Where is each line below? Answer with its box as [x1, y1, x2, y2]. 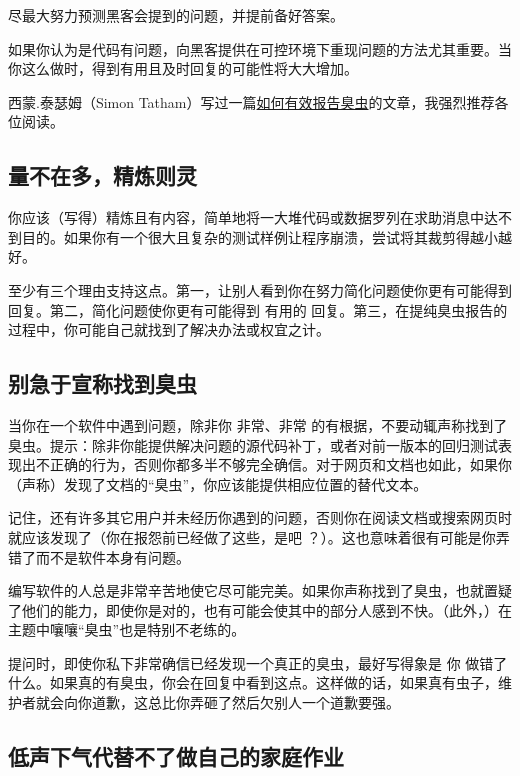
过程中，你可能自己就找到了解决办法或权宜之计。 [8, 319, 330, 340]
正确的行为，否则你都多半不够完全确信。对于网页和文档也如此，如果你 [49, 454, 512, 475]
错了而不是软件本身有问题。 [8, 546, 190, 567]
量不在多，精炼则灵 [8, 160, 197, 191]
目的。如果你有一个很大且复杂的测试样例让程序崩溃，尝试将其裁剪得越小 [21, 226, 498, 247]
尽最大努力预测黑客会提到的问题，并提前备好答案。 [8, 5, 344, 25]
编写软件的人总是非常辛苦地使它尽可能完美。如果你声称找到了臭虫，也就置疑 [8, 580, 512, 601]
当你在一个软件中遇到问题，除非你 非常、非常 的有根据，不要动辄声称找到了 [8, 414, 508, 435]
